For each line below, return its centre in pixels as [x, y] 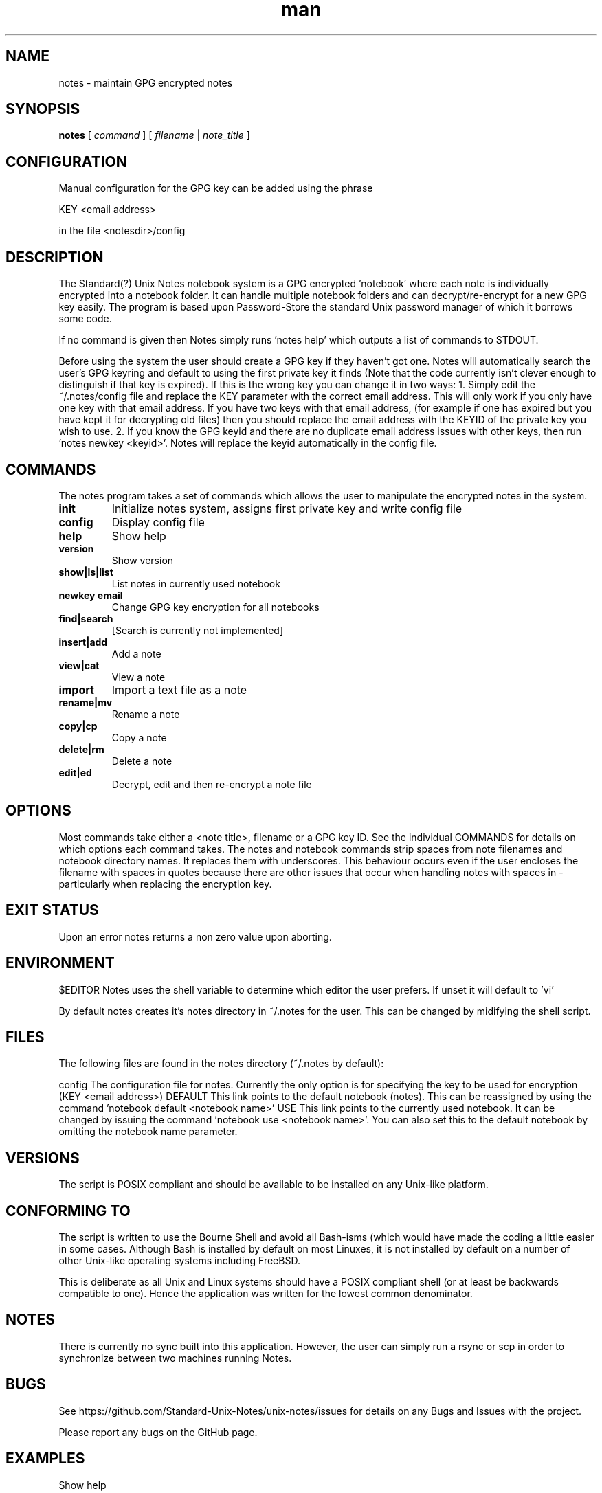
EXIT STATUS [52, 910]
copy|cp [78, 726]
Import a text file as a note [179, 689]
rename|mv [86, 702]
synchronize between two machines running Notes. [175, 1358]
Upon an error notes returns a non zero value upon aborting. [195, 936]
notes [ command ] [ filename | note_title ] [154, 135]
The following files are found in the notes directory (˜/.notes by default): [221, 1064]
